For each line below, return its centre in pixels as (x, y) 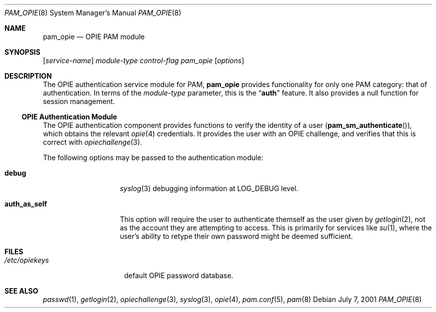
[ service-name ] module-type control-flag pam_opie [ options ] (143, 60)
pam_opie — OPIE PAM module (94, 37)
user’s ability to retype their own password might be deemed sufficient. (236, 236)
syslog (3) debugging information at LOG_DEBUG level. (209, 188)
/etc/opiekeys (27, 260)
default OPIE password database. (179, 275)
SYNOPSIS (23, 52)
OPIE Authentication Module (69, 117)
